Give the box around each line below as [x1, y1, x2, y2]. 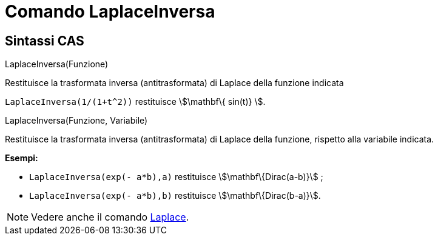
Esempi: [5, 153, 38, 164]
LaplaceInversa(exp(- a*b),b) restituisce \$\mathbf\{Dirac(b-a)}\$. [29, 190, 321, 201]
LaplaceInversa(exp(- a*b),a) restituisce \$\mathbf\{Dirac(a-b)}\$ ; [29, 172, 323, 182]
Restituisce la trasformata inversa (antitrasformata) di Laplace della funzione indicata [5, 78, 344, 88]
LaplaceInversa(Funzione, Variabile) [5, 115, 148, 126]
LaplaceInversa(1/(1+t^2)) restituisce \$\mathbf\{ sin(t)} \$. [5, 96, 266, 107]
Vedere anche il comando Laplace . [31, 211, 189, 224]
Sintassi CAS [5, 33, 84, 48]
